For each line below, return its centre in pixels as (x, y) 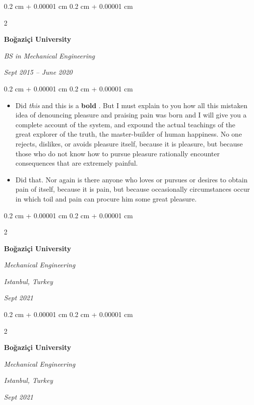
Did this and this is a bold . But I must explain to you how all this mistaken (131, 105)
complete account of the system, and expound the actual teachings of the (125, 124)
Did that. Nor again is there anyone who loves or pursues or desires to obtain (131, 179)
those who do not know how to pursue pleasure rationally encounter (117, 153)
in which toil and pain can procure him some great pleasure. (106, 198)
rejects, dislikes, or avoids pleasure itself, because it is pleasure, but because (129, 143)
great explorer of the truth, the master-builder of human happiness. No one (129, 134)
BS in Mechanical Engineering (50, 55)
